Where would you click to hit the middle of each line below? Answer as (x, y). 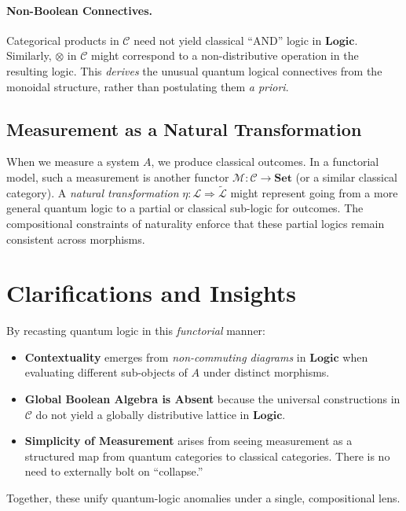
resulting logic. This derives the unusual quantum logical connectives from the (194, 70)
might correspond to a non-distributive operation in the (225, 55)
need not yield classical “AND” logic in (228, 40)
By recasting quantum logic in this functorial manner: (136, 331)
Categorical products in (63, 40)
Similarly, (29, 55)
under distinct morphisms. (266, 372)
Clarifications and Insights (152, 293)
